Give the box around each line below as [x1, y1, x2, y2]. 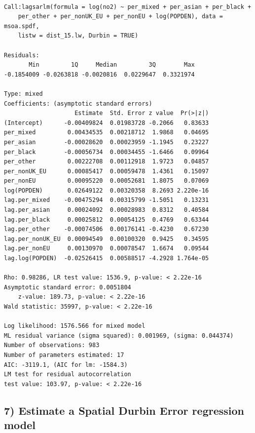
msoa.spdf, [4, 22, 39, 30]
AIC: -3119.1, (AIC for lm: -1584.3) [4, 361, 128, 368]
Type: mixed [4, 90, 43, 97]
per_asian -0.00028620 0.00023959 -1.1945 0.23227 [4, 138, 209, 146]
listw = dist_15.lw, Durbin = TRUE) [18, 32, 139, 39]
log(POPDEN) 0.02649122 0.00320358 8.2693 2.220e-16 [4, 187, 209, 194]
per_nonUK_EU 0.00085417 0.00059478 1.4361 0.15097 [4, 167, 209, 175]
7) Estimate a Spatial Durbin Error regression [4, 402, 244, 418]
